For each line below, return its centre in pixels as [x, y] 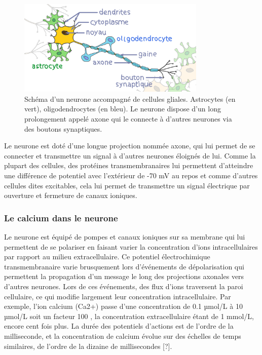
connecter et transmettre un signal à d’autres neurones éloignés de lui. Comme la [130, 155]
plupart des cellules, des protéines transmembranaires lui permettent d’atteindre [129, 165]
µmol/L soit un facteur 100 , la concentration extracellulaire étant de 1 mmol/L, [129, 316]
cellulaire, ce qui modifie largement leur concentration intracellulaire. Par [118, 296]
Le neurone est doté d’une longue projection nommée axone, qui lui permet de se [130, 146]
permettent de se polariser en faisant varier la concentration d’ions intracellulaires [131, 246]
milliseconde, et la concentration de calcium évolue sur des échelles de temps [123, 336]
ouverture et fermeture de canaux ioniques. [71, 195]
